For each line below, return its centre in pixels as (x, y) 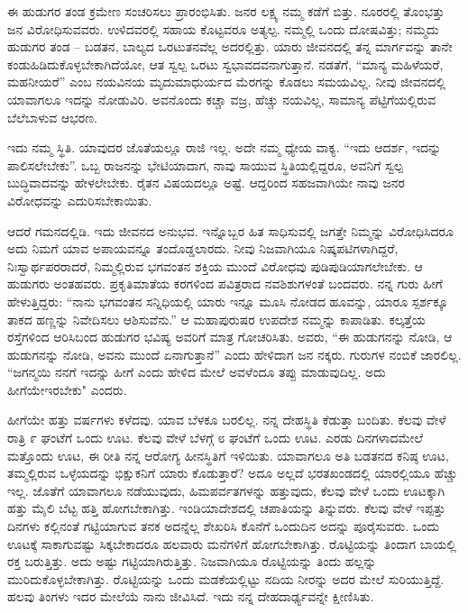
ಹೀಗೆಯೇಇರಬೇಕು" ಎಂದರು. (67, 389)
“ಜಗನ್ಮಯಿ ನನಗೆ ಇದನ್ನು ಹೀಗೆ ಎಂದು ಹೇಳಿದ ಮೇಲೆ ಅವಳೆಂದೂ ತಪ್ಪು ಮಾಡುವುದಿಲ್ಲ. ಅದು (197, 372)
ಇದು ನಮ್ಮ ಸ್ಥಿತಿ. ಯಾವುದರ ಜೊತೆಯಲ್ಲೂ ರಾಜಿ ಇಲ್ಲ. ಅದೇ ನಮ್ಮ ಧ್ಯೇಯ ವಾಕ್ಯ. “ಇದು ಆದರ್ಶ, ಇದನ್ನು (225, 147)
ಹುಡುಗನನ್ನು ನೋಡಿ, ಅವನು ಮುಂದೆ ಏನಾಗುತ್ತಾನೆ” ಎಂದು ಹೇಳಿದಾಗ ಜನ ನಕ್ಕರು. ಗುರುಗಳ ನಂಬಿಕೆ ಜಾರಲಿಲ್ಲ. (234, 354)
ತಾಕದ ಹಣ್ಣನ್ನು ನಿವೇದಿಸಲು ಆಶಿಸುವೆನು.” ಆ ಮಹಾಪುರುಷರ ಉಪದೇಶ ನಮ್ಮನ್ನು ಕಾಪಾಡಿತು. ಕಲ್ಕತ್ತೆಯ (216, 319)
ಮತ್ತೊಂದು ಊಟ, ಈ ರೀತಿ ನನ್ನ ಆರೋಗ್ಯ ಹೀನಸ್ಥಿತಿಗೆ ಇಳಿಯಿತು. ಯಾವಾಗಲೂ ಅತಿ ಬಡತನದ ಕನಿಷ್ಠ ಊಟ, (228, 455)
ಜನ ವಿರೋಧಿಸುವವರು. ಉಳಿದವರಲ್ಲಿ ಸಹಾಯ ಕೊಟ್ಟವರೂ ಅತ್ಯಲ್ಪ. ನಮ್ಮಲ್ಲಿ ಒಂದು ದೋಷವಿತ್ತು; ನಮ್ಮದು (223, 28)
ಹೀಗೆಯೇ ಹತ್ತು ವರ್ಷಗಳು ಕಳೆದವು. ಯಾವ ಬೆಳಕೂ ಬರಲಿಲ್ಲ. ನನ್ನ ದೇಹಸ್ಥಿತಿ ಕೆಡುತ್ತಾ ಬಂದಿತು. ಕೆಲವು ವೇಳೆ (227, 420)
